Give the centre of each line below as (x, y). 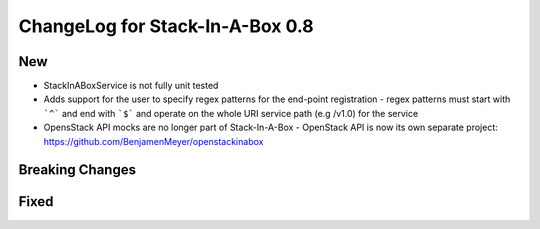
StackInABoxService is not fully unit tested (131, 86)
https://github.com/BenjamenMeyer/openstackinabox (153, 141)
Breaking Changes (77, 170)
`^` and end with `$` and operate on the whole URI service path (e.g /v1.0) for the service (231, 113)
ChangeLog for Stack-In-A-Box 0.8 (166, 26)
